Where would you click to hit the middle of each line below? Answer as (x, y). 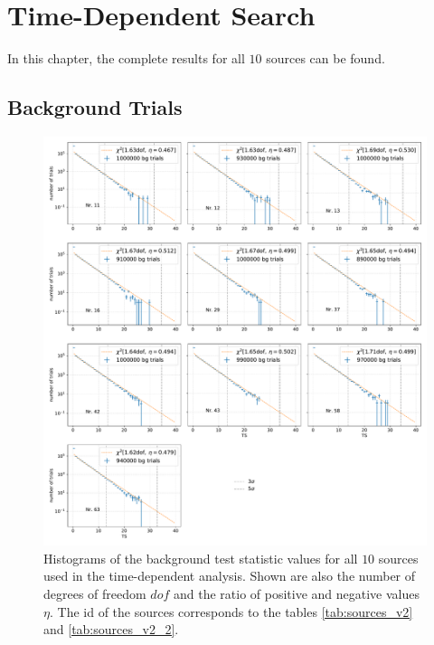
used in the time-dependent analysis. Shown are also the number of (230, 576)
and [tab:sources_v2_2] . (111, 629)
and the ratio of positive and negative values (297, 593)
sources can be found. (325, 58)
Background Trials (95, 107)
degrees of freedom (95, 593)
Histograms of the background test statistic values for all (201, 558)
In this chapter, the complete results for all (126, 58)
